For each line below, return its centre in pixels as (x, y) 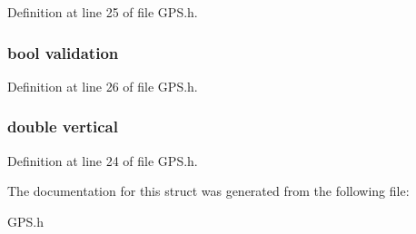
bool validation (63, 52)
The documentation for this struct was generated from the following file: (208, 191)
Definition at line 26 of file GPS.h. (103, 86)
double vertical (63, 127)
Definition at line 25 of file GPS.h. (103, 12)
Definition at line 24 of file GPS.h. (103, 160)
